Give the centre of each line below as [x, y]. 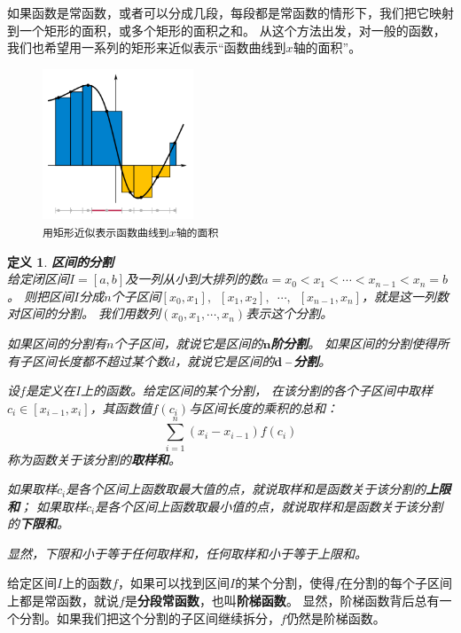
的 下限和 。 [38, 524]
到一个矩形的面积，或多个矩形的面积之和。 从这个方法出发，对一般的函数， [227, 30]
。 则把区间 [41, 296]
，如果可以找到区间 [174, 583]
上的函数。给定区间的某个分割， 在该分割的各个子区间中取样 [257, 391]
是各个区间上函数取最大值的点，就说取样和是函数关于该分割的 [246, 489]
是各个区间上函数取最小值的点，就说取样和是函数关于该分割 [269, 506]
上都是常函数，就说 [63, 601]
